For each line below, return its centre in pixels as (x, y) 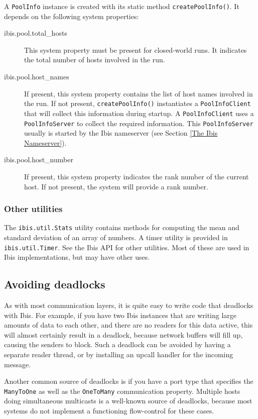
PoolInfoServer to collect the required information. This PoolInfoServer (139, 123)
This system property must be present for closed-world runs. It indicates (136, 49)
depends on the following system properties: (72, 16)
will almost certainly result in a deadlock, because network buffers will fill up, (123, 334)
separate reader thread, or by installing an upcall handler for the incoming (119, 354)
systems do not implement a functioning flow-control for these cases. (109, 411)
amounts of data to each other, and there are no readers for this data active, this (128, 325)
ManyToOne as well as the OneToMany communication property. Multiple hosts (122, 391)
